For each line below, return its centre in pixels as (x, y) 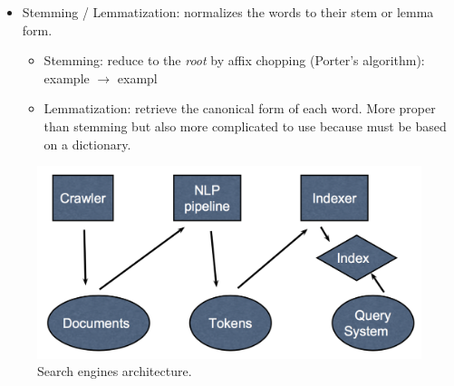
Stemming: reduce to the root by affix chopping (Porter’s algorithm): (234, 60)
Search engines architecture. (115, 371)
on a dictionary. (87, 144)
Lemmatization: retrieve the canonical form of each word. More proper (240, 108)
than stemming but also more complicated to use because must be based (245, 125)
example (67, 77)
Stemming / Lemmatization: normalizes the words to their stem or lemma (228, 12)
